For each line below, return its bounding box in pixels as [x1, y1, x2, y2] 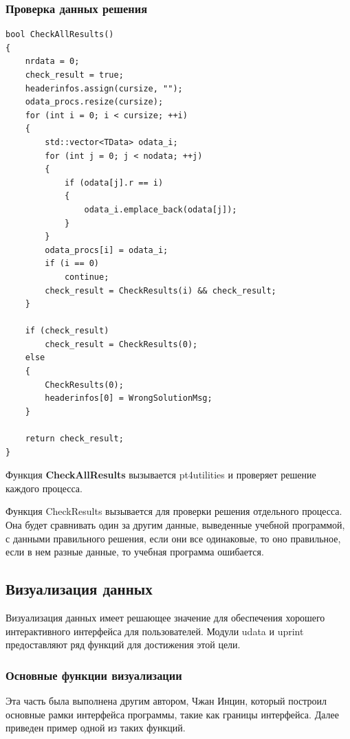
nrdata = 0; [25, 56, 80, 67]
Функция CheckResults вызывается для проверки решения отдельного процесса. [6, 504, 342, 518]
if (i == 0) [45, 258, 100, 269]
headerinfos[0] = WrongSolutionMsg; [45, 393, 212, 404]
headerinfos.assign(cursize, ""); [25, 83, 183, 93]
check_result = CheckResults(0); [45, 339, 198, 349]
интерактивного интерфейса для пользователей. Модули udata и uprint [6, 624, 304, 638]
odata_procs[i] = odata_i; [45, 245, 168, 255]
